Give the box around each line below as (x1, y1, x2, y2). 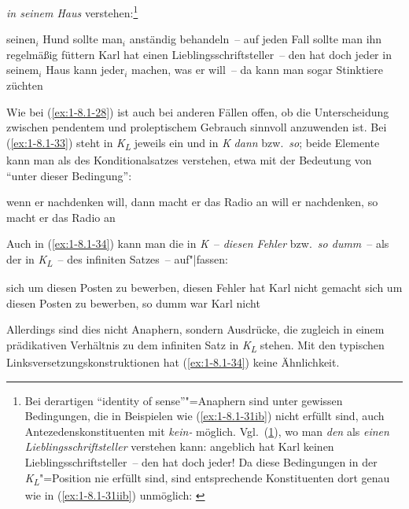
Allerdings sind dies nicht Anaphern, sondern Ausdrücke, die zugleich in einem (6, 321, 385, 337)
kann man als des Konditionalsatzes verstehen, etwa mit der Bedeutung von (6, 151, 372, 168)
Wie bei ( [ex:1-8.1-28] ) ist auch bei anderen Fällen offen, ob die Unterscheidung (6, 103, 389, 120)
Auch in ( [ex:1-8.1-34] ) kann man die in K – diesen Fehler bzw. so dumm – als (6, 235, 389, 252)
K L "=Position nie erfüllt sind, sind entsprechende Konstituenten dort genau (24, 469, 390, 488)
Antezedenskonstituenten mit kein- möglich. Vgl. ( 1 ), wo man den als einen (24, 422, 389, 439)
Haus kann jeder (46, 61, 125, 78)
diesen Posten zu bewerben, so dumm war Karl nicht (6, 294, 260, 311)
